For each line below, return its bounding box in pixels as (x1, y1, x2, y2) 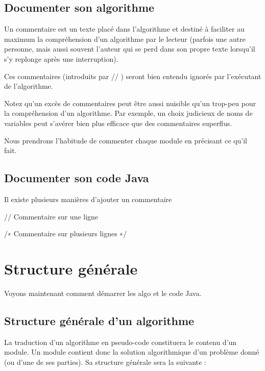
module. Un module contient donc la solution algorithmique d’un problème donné (4, 347, 259, 357)
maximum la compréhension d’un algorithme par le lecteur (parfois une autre (4, 33, 246, 44)
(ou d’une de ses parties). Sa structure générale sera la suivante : (4, 356, 206, 367)
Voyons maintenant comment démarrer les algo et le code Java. (4, 287, 202, 298)
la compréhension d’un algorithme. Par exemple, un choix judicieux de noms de (4, 108, 253, 118)
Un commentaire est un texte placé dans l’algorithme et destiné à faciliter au (4, 23, 245, 34)
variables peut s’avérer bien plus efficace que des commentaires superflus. (4, 117, 232, 128)
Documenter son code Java (4, 170, 149, 186)
